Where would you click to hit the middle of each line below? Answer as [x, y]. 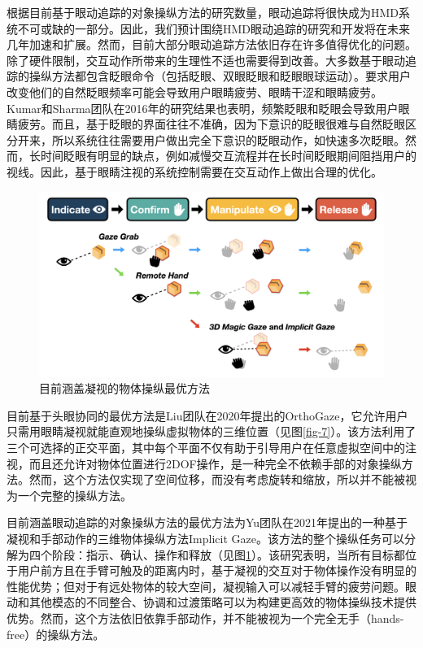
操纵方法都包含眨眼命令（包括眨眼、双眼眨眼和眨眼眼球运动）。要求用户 [220, 76]
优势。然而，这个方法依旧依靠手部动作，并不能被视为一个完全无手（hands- [205, 618]
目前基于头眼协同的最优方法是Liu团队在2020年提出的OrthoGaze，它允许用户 [207, 415]
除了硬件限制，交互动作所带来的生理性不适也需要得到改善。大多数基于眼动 [206, 60]
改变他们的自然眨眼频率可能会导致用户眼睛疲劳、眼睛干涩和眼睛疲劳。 [194, 91]
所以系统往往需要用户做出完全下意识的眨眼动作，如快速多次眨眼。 [228, 139]
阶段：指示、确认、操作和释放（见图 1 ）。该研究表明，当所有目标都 [228, 554]
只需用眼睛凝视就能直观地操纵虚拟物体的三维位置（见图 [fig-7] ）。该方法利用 [206, 431]
